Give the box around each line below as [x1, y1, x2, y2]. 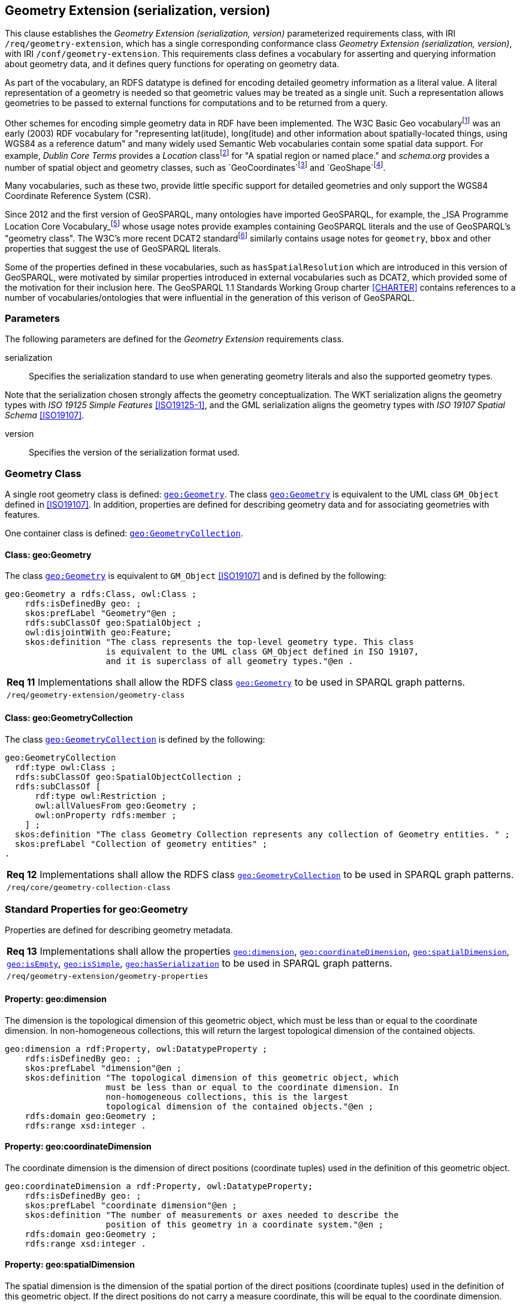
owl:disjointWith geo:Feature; [25, 628, 172, 638]
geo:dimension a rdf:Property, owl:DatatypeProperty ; [5, 1043, 268, 1054]
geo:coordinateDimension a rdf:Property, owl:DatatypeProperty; [5, 1181, 313, 1191]
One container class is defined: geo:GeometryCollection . [5, 528, 243, 539]
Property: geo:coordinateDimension [5, 1141, 152, 1152]
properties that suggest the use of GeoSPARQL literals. [5, 243, 221, 254]
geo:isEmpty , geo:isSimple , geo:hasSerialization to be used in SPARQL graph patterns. [7, 957, 392, 970]
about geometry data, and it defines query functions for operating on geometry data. [5, 59, 340, 70]
